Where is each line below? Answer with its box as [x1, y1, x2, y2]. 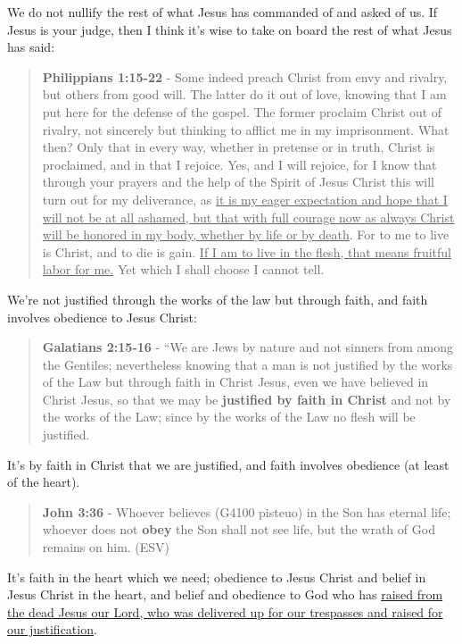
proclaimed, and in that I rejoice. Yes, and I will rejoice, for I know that [42, 155, 437, 173]
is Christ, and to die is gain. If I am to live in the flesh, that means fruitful [42, 242, 452, 261]
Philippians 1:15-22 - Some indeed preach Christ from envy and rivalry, [42, 67, 448, 86]
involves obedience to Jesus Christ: [7, 307, 197, 326]
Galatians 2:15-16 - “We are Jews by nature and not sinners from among [42, 338, 453, 356]
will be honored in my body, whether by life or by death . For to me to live [42, 225, 450, 244]
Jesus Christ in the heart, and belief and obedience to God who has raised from [7, 585, 443, 604]
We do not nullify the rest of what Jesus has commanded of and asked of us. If [7, 3, 438, 21]
